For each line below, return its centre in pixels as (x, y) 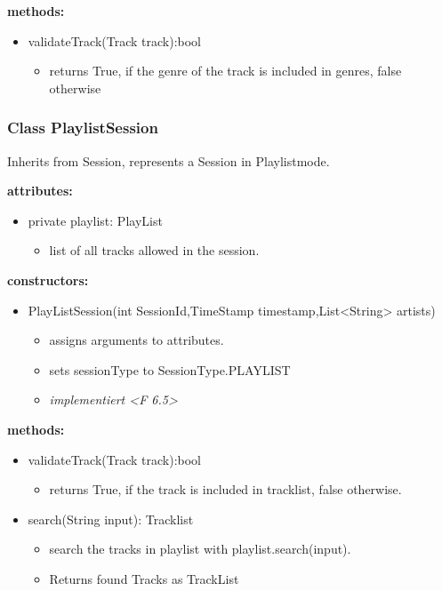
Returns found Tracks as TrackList (144, 578)
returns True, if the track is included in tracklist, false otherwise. (225, 489)
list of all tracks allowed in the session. (154, 250)
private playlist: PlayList (95, 220)
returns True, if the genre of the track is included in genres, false (225, 71)
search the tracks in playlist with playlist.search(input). (200, 549)
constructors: (48, 280)
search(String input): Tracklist (111, 519)
